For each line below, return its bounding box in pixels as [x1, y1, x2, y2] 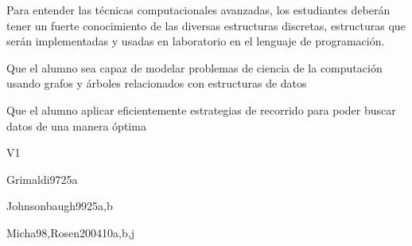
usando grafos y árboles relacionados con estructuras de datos [6, 75, 307, 92]
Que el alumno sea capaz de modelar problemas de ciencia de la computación [6, 59, 383, 76]
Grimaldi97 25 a [6, 170, 78, 187]
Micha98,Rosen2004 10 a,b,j [6, 224, 134, 240]
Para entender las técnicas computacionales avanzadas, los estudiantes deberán [6, 2, 391, 18]
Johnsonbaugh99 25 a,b [6, 197, 113, 214]
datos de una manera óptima [6, 117, 146, 134]
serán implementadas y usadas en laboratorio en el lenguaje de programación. [6, 33, 385, 49]
